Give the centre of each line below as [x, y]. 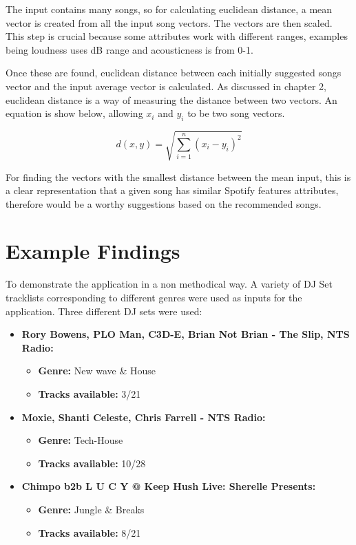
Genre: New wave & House [97, 371]
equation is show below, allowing [74, 113]
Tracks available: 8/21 [90, 532]
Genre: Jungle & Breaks [91, 509]
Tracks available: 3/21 [90, 393]
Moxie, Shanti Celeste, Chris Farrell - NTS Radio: [144, 417]
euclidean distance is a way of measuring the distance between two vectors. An [171, 99]
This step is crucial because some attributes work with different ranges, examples [177, 36]
